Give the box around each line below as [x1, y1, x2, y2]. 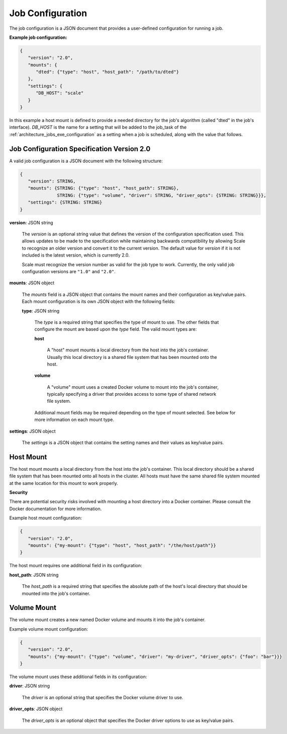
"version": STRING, [28, 178, 76, 184]
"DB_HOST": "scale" [36, 90, 84, 96]
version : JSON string [9, 219, 53, 225]
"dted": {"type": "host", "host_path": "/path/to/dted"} [36, 69, 179, 75]
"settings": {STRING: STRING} [28, 200, 103, 205]
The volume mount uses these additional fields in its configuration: [9, 674, 147, 680]
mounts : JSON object [9, 280, 55, 286]
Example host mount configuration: [9, 515, 82, 521]
